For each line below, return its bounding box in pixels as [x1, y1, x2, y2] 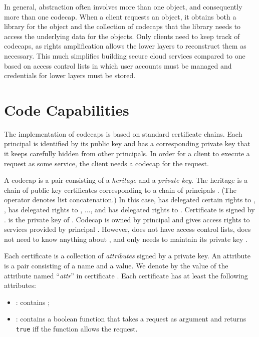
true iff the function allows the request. [16, 323, 138, 333]
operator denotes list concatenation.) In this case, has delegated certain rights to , [4, 194, 255, 205]
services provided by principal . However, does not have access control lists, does [4, 224, 251, 234]
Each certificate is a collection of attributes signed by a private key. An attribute [4, 250, 250, 261]
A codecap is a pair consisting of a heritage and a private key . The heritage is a [4, 175, 248, 185]
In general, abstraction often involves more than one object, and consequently [4, 2, 242, 12]
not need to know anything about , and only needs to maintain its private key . [4, 233, 247, 244]
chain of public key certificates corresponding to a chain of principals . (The [4, 184, 236, 195]
